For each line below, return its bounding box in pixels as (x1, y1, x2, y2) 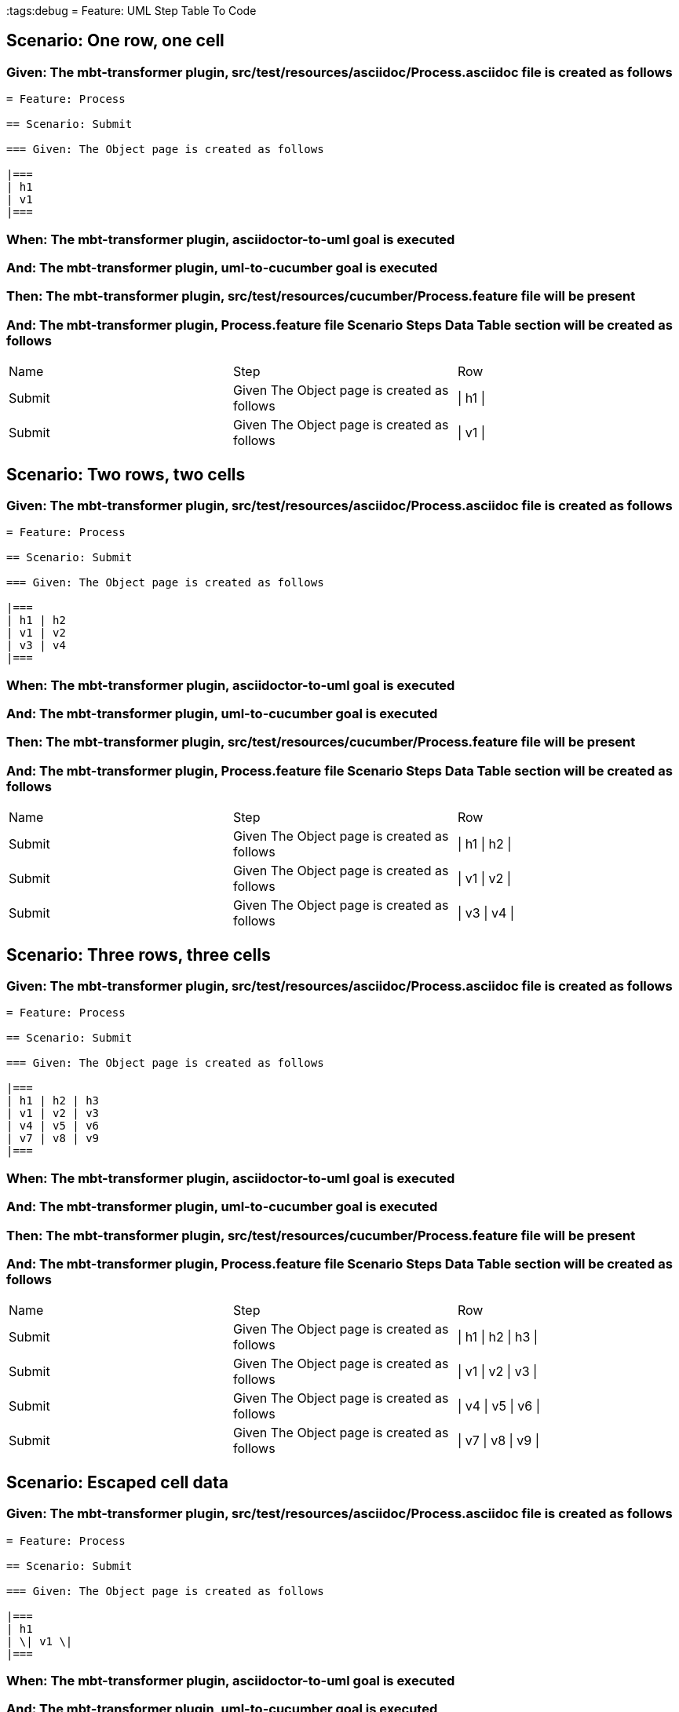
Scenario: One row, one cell (6, 31, 225, 51)
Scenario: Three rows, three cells (6, 944, 271, 965)
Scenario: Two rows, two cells (6, 464, 246, 484)
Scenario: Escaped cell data (6, 1472, 228, 1492)
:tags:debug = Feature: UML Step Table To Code (6, 4, 257, 17)
